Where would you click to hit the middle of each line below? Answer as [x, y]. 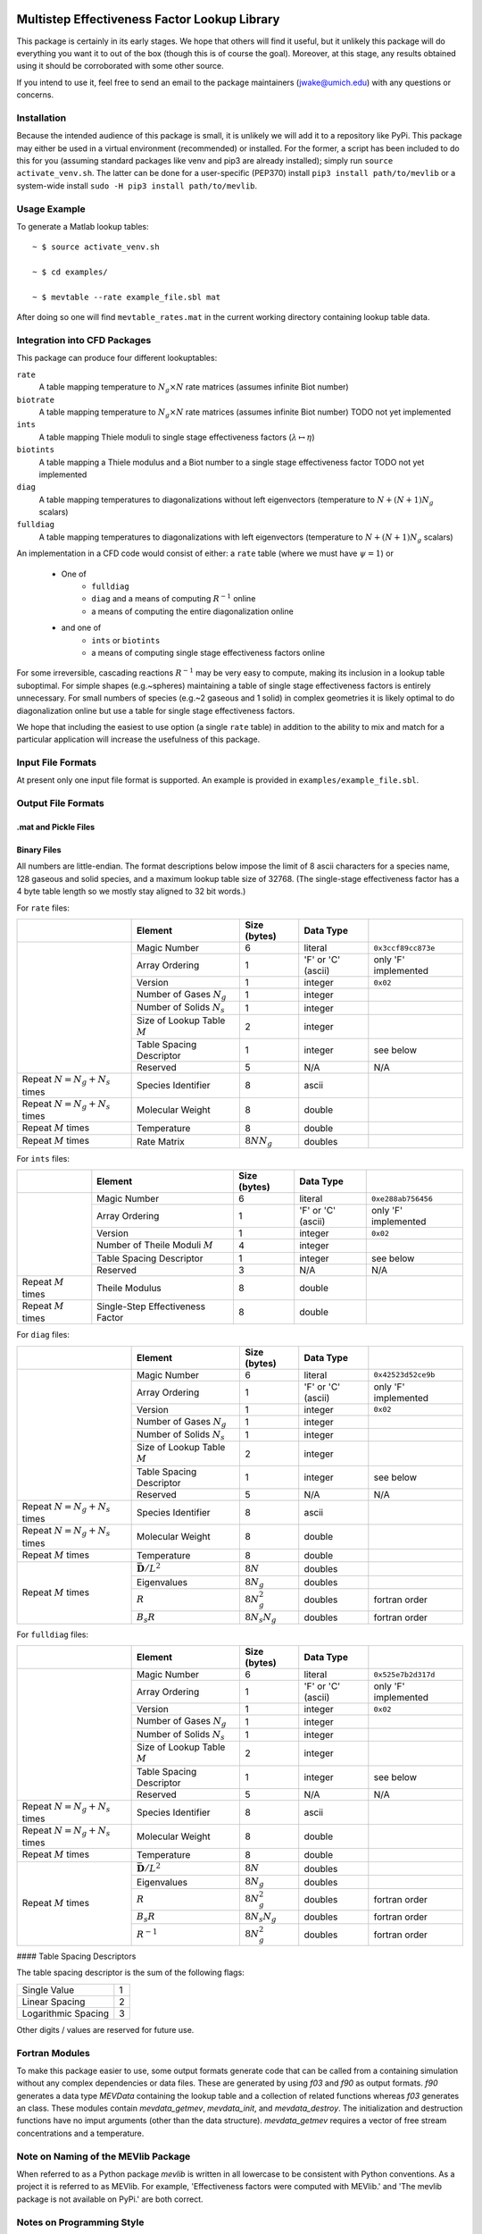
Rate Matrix [161, 1141]
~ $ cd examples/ [70, 272]
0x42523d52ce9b [404, 1375]
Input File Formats [57, 762]
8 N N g [259, 1142]
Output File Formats [60, 803]
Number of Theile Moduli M [155, 1245]
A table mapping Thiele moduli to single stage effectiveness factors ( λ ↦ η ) [177, 437]
